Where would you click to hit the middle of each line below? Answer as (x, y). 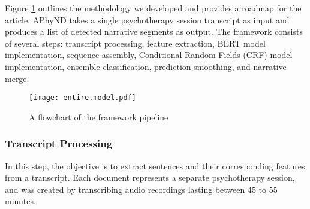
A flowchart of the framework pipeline (99, 116)
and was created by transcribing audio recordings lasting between (125, 189)
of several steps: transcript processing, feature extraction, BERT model (135, 43)
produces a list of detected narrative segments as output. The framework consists (154, 31)
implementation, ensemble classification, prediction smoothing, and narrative (146, 66)
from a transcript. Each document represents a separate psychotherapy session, (150, 178)
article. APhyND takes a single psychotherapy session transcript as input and (147, 19)
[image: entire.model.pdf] (82, 98)
